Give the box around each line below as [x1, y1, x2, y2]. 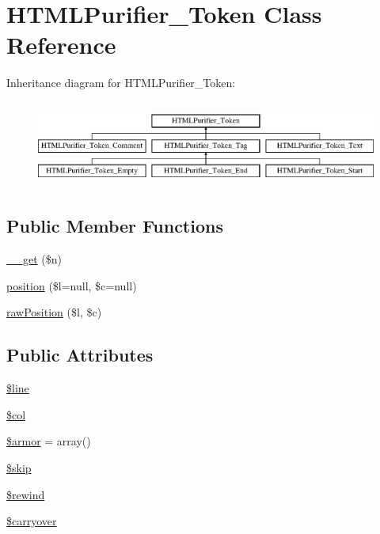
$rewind [6, 486, 45, 502]
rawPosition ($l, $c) [6, 304, 102, 320]
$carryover [6, 513, 57, 529]
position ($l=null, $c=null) [6, 277, 137, 294]
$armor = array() [6, 433, 91, 449]
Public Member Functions [6, 214, 223, 238]
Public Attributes [6, 343, 154, 367]
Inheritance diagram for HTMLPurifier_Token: [6, 74, 236, 91]
